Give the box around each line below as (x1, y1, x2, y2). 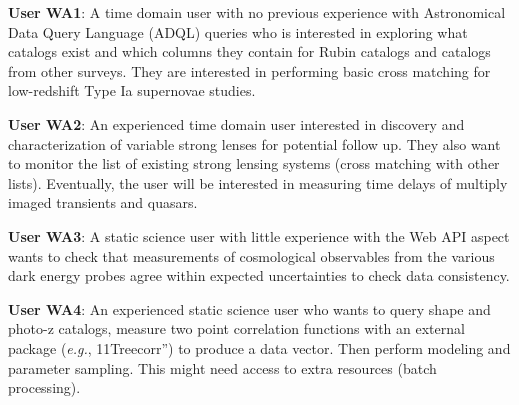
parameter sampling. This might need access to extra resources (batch (8, 357, 437, 378)
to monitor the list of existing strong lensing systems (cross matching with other (8, 153, 500, 174)
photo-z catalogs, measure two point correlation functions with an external (8, 318, 465, 339)
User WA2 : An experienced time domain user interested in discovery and (8, 113, 465, 134)
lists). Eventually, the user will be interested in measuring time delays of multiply (8, 172, 508, 193)
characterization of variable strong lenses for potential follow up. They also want (8, 133, 501, 154)
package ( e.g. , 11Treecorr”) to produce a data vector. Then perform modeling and (8, 337, 511, 358)
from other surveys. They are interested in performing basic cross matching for (8, 60, 491, 81)
